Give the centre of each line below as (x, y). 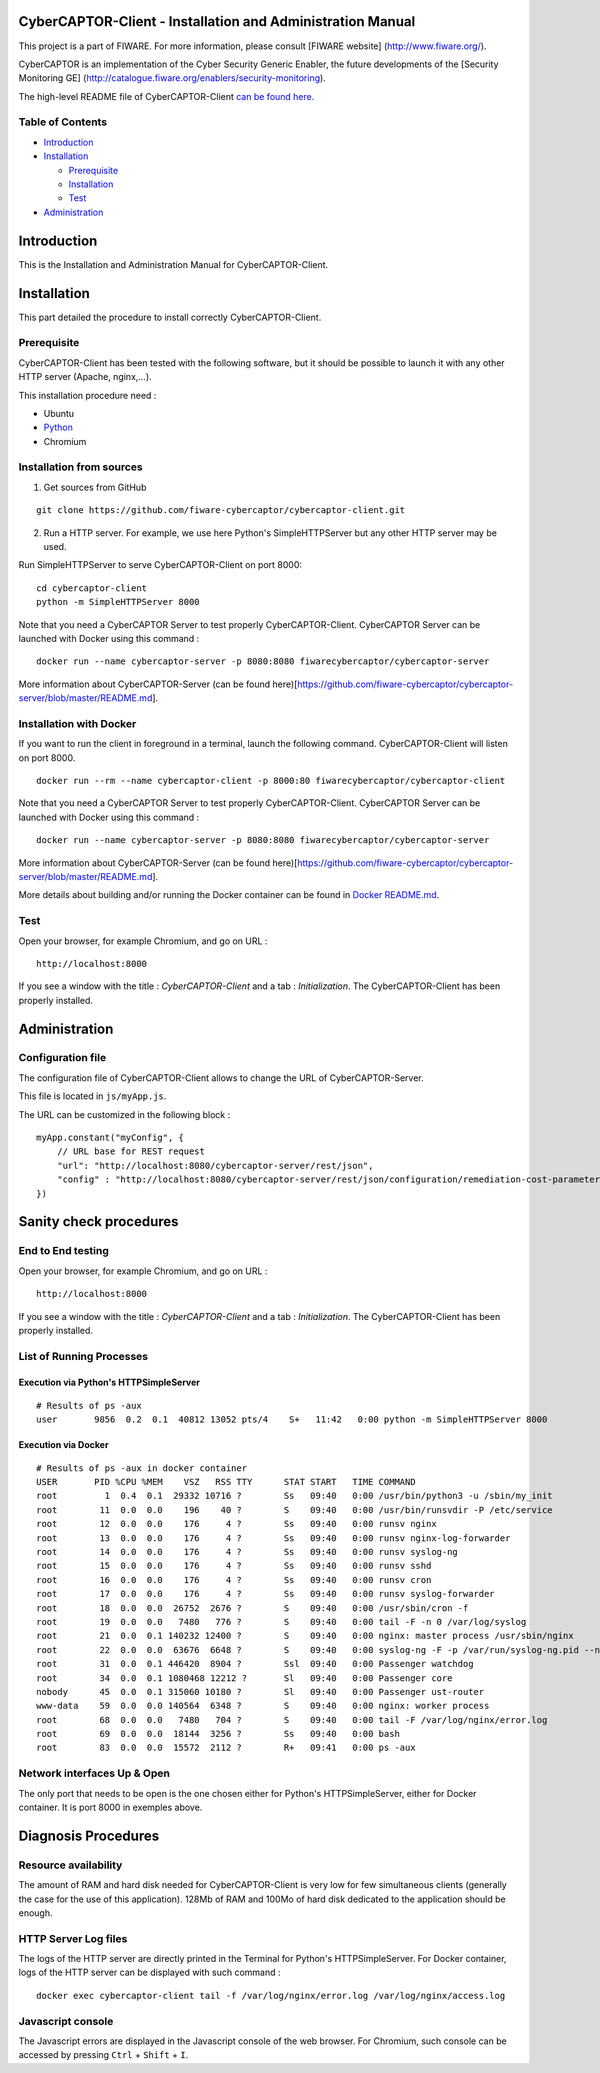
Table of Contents (63, 122)
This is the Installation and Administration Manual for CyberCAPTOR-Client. (173, 264)
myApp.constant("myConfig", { (110, 1138)
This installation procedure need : (87, 395)
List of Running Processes (83, 1356)
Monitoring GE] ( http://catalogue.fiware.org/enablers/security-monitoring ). (172, 78)
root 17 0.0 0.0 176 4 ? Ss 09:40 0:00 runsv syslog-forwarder (265, 1594)
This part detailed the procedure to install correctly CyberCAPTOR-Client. (170, 317)
